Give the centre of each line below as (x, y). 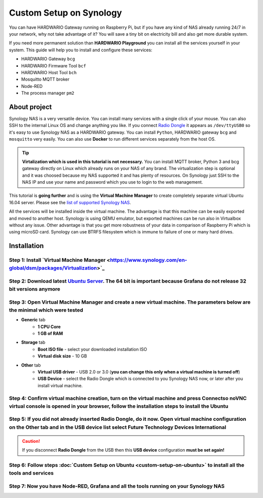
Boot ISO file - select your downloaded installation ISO (92, 349)
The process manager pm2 (48, 93)
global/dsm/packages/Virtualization (53, 268)
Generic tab (33, 320)
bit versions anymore (35, 289)
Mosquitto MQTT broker (45, 79)
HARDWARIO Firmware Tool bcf (54, 65)
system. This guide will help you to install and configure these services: (81, 50)
